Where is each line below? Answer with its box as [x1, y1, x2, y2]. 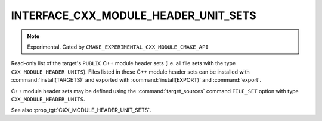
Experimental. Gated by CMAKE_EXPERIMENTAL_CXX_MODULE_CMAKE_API [27, 43, 209, 50]
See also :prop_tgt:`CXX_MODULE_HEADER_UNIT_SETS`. [11, 107, 151, 114]
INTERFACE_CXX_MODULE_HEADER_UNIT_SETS [11, 9, 256, 22]
